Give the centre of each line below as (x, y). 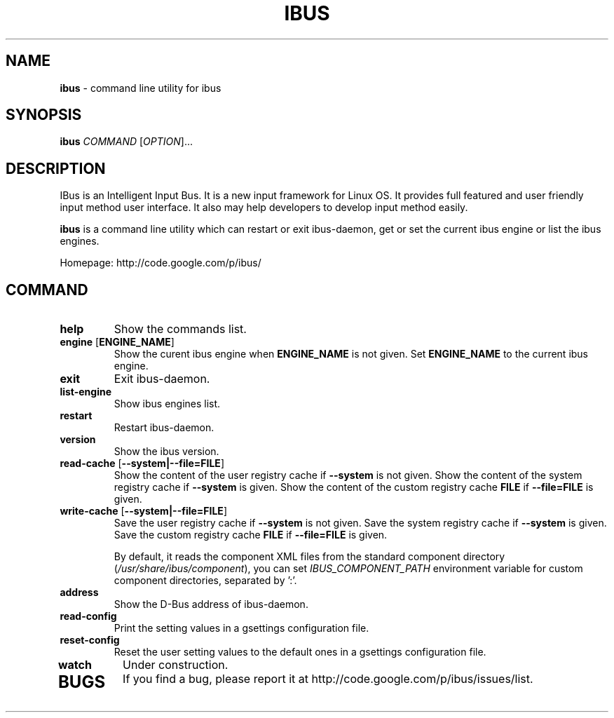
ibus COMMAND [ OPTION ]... (127, 142)
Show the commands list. (180, 329)
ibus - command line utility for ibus (141, 88)
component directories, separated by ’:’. (205, 581)
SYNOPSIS (44, 115)
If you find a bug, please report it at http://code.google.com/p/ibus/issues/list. (328, 679)
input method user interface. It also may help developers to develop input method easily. (264, 208)
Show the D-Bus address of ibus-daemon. (211, 604)
